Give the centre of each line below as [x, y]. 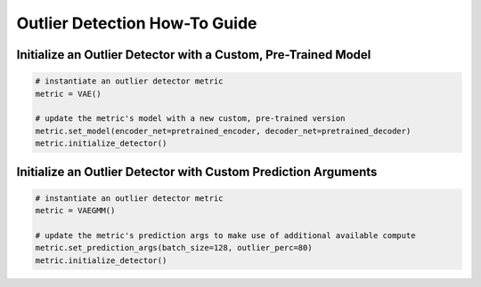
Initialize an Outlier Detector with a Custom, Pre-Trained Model [194, 55]
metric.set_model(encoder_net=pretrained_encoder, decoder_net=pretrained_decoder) [223, 131]
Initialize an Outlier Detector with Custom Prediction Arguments [197, 172]
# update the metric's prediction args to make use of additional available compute [225, 235]
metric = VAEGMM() [75, 211]
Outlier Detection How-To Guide [137, 23]
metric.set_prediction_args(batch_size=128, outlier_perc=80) [174, 248]
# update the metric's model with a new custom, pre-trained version [190, 119]
